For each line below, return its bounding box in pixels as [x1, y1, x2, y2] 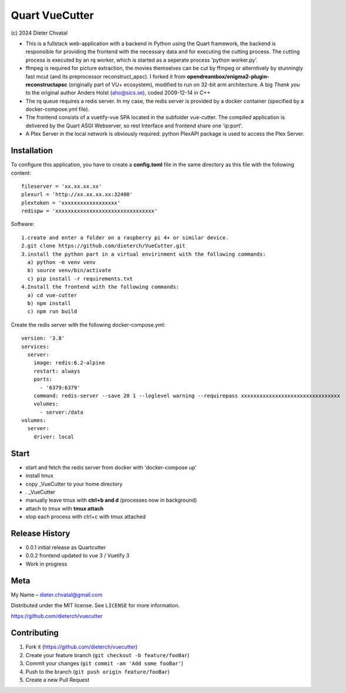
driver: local [33, 433, 75, 440]
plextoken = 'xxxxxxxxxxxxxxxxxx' [21, 200, 120, 206]
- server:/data [39, 408, 83, 415]
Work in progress [25, 560, 68, 567]
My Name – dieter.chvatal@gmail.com [11, 591, 103, 598]
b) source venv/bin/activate [27, 267, 112, 274]
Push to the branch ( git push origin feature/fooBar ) [25, 668, 170, 675]
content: [11, 169, 32, 176]
